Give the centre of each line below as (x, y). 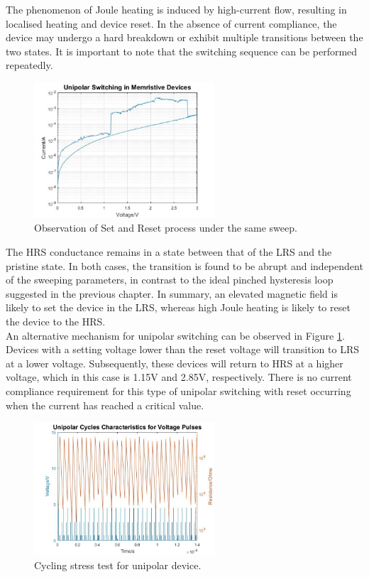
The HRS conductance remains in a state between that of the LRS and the (169, 252)
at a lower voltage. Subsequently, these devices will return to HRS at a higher (175, 363)
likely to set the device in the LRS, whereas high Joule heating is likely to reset (178, 307)
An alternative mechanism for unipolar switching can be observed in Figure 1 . (175, 335)
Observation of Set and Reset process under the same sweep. (166, 228)
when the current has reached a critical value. (105, 405)
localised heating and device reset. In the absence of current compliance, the (171, 23)
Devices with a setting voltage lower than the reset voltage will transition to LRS (182, 349)
